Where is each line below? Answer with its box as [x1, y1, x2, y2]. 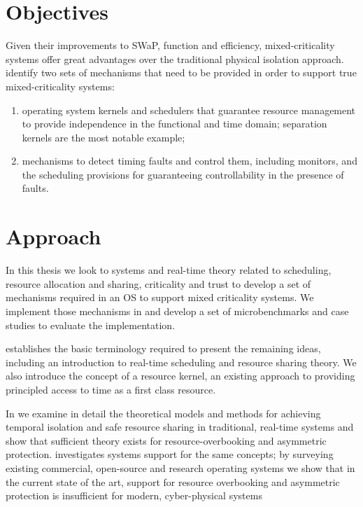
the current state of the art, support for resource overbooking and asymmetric [6, 474, 340, 489]
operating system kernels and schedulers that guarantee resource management [22, 102, 356, 117]
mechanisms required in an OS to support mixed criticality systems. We [6, 290, 314, 305]
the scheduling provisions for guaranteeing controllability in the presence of [22, 167, 344, 181]
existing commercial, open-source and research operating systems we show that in [6, 460, 355, 475]
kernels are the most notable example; [22, 130, 185, 144]
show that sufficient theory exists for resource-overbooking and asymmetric [6, 433, 327, 447]
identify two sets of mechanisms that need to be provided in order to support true [6, 65, 357, 80]
